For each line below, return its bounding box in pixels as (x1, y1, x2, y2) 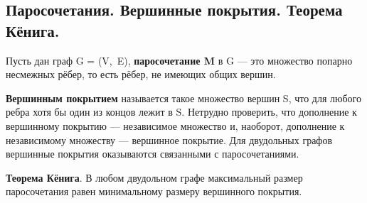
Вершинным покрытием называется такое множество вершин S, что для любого (6, 90, 362, 105)
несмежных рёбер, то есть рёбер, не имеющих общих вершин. (6, 67, 276, 82)
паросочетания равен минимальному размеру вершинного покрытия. (6, 184, 302, 199)
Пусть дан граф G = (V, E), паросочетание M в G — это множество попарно (6, 53, 353, 67)
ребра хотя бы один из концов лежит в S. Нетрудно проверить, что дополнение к (6, 104, 357, 119)
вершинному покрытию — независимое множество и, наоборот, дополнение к (6, 118, 345, 133)
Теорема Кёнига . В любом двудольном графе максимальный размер (6, 170, 303, 185)
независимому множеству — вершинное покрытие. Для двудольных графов (6, 132, 333, 147)
